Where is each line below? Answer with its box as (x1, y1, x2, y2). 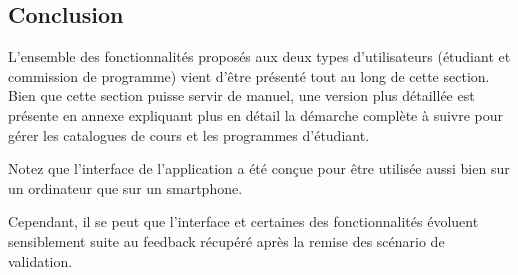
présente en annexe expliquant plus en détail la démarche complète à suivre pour (8, 104, 504, 125)
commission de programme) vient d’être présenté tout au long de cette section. (8, 65, 490, 86)
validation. (8, 250, 73, 271)
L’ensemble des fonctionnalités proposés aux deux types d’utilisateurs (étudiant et (8, 46, 511, 67)
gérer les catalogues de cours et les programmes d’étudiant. (8, 124, 370, 145)
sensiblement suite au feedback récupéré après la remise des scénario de (8, 230, 445, 251)
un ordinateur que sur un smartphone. (8, 177, 243, 198)
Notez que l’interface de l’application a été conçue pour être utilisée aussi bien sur (8, 158, 510, 179)
